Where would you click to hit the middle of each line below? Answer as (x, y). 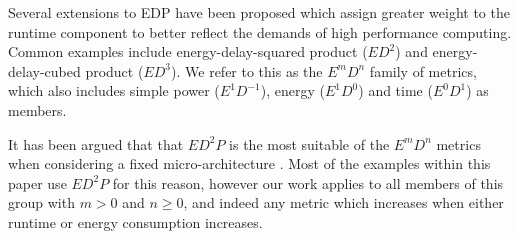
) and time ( (395, 90)
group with (41, 202)
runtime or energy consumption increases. (135, 221)
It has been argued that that (96, 143)
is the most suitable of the (309, 143)
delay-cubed (44, 70)
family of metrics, (423, 70)
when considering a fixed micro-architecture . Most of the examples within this (249, 163)
